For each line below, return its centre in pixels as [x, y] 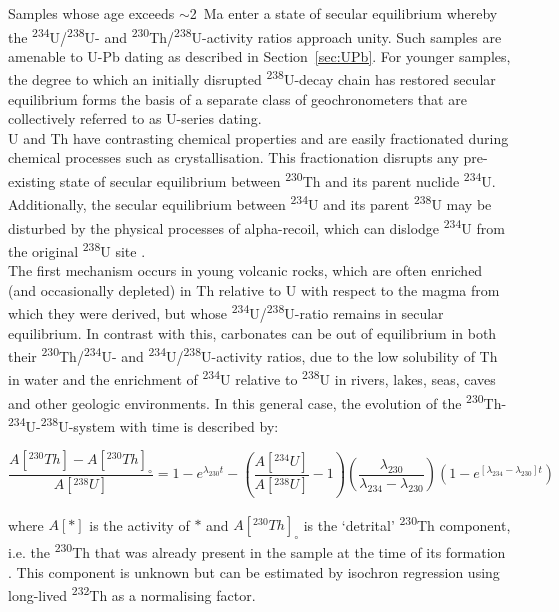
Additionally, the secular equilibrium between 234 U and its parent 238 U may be [250, 202]
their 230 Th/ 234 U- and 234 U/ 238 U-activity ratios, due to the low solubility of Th [253, 354]
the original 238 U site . [77, 249]
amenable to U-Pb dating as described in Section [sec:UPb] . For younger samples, [259, 55]
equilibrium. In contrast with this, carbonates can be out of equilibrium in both [252, 332]
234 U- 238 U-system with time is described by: [143, 424]
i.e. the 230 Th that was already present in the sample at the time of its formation [257, 550]
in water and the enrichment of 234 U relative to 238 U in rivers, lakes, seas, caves [252, 377]
